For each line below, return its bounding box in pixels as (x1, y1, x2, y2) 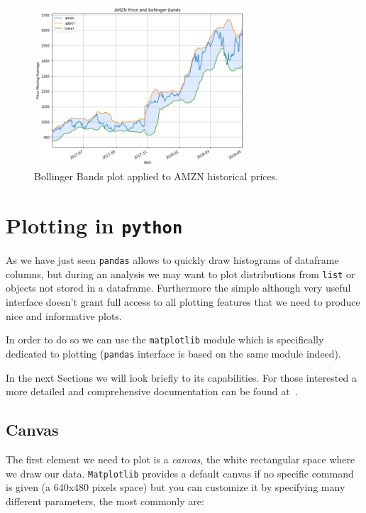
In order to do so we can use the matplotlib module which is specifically (6, 332, 324, 347)
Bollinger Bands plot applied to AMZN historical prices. (34, 169, 279, 184)
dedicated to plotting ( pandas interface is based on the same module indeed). (6, 346, 341, 360)
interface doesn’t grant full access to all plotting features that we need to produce (6, 294, 360, 309)
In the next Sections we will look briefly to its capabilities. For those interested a (6, 370, 357, 385)
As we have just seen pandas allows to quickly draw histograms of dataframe (6, 253, 339, 267)
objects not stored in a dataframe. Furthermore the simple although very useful (6, 280, 351, 295)
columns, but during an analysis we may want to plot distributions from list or (6, 266, 355, 281)
